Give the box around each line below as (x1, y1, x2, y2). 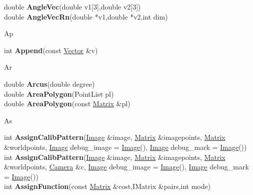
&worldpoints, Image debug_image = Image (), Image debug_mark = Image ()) (4, 141, 247, 152)
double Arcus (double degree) (4, 78, 95, 89)
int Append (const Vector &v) (4, 45, 98, 55)
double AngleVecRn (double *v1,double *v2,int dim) (4, 11, 168, 22)
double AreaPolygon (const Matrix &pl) (4, 98, 130, 109)
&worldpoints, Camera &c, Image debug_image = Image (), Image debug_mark (4, 161, 249, 172)
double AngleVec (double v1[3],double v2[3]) (4, 2, 141, 12)
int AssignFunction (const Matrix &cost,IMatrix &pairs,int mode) (4, 181, 211, 191)
